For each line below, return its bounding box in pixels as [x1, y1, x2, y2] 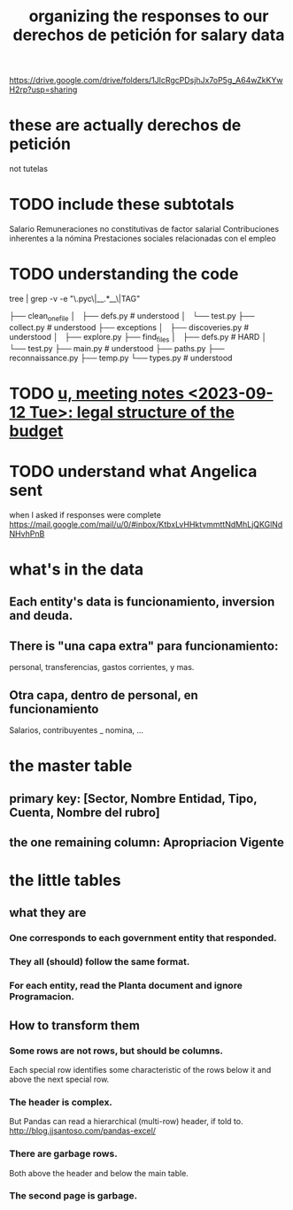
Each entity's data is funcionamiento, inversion [9, 595, 275, 610]
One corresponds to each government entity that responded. [9, 932, 277, 944]
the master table [9, 756, 133, 776]
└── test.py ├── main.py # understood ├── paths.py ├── [9, 343, 225, 353]
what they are [9, 906, 87, 921]
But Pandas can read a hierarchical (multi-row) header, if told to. [9, 1116, 243, 1127]
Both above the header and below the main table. [9, 1168, 189, 1178]
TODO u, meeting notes [9, 383, 184, 404]
